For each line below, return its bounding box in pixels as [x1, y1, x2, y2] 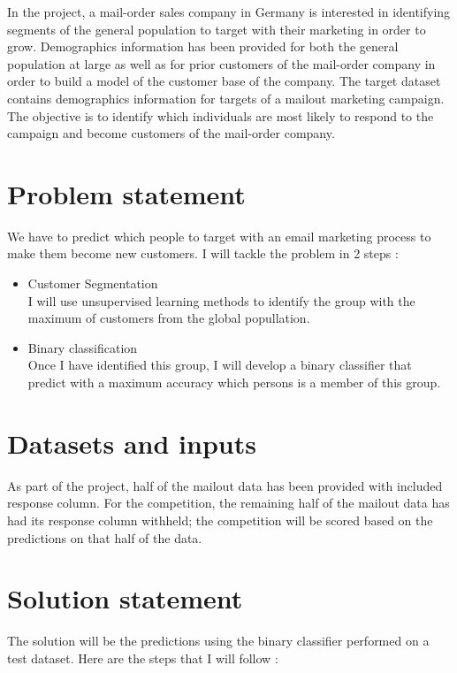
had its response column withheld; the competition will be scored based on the [7, 510, 433, 529]
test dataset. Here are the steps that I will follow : [7, 648, 278, 667]
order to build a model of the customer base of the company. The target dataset [7, 72, 441, 90]
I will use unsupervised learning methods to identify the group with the [27, 291, 415, 310]
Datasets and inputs [7, 424, 256, 461]
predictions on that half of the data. [7, 528, 202, 547]
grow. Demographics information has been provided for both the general [7, 37, 399, 56]
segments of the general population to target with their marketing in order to [7, 19, 426, 38]
